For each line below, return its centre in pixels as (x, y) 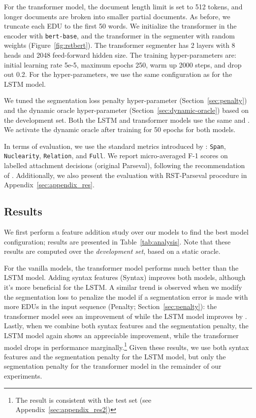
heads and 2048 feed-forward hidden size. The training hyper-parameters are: (120, 55)
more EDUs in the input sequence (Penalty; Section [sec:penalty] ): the (111, 306)
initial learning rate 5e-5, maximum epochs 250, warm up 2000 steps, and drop (123, 64)
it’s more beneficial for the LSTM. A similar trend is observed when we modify (123, 287)
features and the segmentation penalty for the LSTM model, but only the (115, 356)
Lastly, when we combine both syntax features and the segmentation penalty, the (126, 326)
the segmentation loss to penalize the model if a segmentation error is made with (126, 296)
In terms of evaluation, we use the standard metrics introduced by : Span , (115, 146)
